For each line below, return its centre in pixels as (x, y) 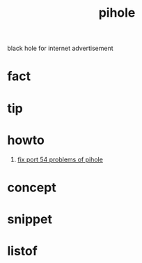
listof (23, 251)
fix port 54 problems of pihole (60, 159)
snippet (30, 219)
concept (32, 188)
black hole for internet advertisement (60, 48)
